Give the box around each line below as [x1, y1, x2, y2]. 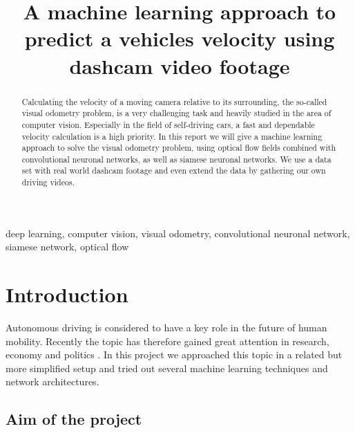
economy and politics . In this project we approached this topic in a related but [6, 347, 343, 362]
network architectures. [6, 374, 99, 389]
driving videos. [21, 176, 75, 188]
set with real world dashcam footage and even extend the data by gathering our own [21, 165, 326, 176]
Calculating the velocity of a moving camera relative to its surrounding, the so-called [21, 95, 327, 107]
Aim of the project [6, 408, 142, 430]
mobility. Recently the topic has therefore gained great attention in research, [6, 333, 329, 348]
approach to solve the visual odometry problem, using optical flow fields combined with [21, 142, 336, 154]
